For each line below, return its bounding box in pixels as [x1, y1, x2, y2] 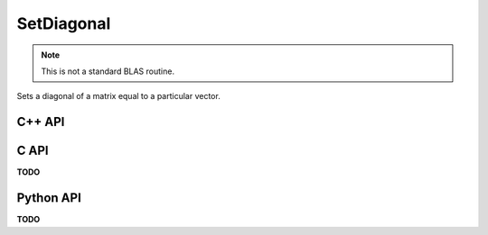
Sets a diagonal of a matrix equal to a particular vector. [16, 91, 221, 102]
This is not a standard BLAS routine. [41, 66, 175, 77]
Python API [16, 190, 81, 206]
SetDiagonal [16, 14, 111, 33]
